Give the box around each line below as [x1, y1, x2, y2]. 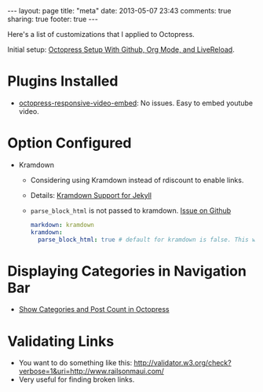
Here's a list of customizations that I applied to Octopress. [7, 30, 195, 38]
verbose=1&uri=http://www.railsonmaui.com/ [18, 367, 164, 376]
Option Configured [7, 134, 132, 152]
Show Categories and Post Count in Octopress [18, 305, 170, 314]
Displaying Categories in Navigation [7, 262, 247, 280]
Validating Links [7, 332, 115, 350]
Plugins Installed [7, 72, 119, 90]
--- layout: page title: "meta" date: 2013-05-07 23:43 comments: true [7, 6, 232, 15]
